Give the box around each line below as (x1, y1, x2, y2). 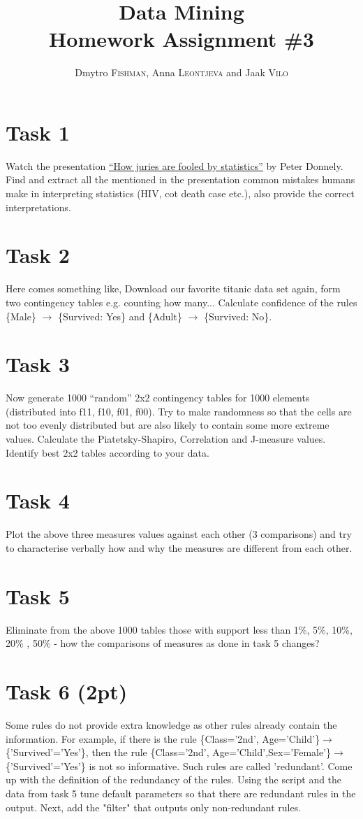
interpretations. (6, 199, 71, 214)
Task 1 (6, 117, 70, 146)
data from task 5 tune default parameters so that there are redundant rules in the (6, 785, 356, 800)
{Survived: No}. (203, 308, 272, 323)
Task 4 (6, 486, 70, 515)
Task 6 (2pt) (6, 677, 128, 706)
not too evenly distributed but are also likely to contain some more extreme (6, 418, 329, 432)
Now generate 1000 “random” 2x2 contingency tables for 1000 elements (6, 390, 310, 405)
